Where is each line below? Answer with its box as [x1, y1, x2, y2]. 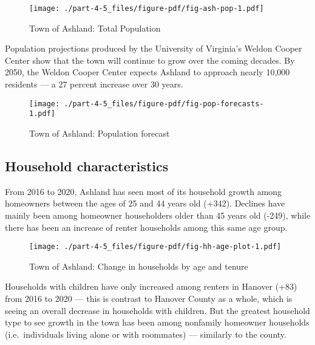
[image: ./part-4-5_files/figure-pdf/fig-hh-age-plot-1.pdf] [29, 242, 282, 251]
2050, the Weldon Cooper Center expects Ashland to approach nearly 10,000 [5, 66, 290, 78]
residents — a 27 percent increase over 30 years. [5, 78, 183, 91]
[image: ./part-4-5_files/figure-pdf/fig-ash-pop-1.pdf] [29, 4, 264, 13]
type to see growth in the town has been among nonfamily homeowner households [5, 316, 310, 329]
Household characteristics [5, 156, 169, 175]
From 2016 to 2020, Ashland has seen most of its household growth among [5, 185, 282, 197]
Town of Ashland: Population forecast [29, 126, 170, 139]
